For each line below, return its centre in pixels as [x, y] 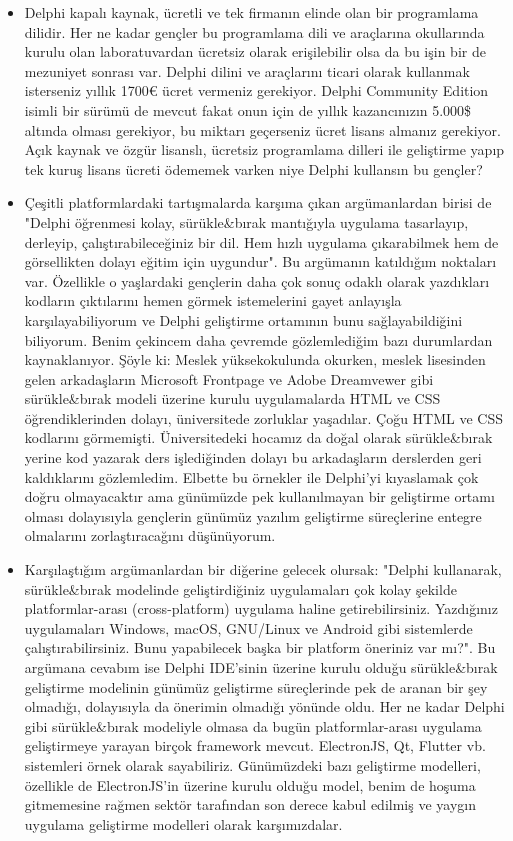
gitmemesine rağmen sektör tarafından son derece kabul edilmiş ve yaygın [250, 804]
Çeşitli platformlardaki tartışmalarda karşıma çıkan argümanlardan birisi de [258, 202]
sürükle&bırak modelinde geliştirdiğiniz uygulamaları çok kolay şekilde [240, 588]
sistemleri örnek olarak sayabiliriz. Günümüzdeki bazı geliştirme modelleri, [252, 764]
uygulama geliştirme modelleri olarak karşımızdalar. [183, 823]
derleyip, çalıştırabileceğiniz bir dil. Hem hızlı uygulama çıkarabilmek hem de [261, 241]
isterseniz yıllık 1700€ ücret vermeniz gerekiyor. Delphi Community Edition [256, 90]
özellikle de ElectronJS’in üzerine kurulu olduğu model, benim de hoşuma [250, 784]
